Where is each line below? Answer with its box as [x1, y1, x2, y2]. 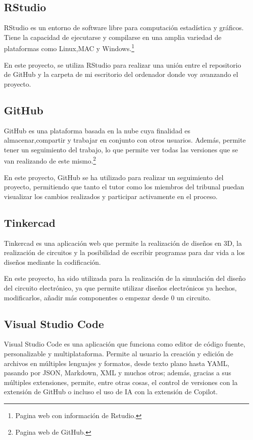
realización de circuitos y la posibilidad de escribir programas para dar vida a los [4, 247, 245, 257]
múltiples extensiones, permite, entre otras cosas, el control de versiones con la [4, 377, 238, 387]
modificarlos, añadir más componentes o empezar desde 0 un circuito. [4, 292, 211, 302]
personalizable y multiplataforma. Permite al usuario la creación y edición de [4, 348, 234, 358]
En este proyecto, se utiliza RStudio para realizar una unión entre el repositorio [4, 59, 241, 70]
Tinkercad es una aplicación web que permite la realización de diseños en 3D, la [4, 238, 242, 248]
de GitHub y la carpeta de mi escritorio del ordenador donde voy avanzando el [4, 69, 238, 79]
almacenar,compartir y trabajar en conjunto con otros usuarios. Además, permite [4, 135, 246, 145]
